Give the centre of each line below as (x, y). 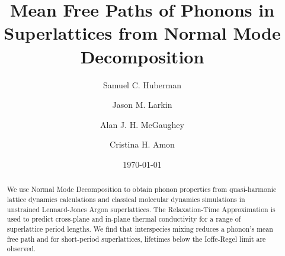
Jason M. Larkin (142, 105)
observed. (21, 249)
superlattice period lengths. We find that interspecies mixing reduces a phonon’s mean (140, 228)
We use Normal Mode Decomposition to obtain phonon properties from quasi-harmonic (142, 189)
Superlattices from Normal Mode (142, 33)
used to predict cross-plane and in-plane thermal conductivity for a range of (124, 219)
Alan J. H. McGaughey (142, 124)
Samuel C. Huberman (142, 84)
